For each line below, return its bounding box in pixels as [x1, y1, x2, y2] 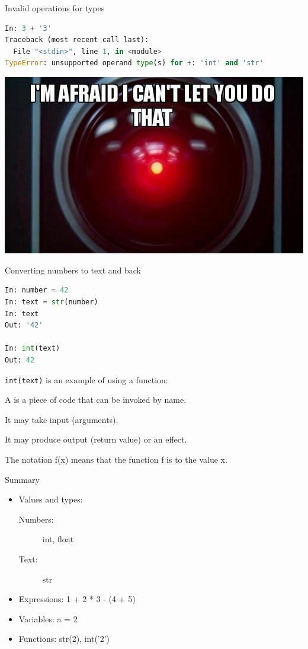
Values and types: [18, 493, 83, 505]
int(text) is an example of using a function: [5, 373, 168, 386]
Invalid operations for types [5, 2, 105, 14]
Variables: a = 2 [18, 612, 78, 625]
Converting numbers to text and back [5, 263, 141, 276]
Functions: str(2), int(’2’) [18, 632, 110, 645]
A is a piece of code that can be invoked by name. [5, 393, 187, 406]
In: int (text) [5, 344, 60, 353]
